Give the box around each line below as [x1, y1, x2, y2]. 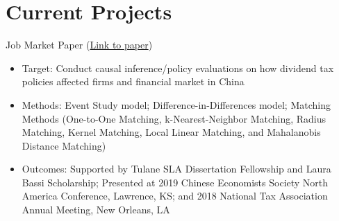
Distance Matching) [22, 138, 106, 152]
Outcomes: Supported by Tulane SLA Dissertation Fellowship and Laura [22, 161, 331, 176]
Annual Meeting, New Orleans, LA [22, 202, 170, 217]
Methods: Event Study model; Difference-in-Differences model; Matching [22, 97, 331, 112]
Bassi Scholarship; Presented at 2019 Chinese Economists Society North [22, 175, 329, 189]
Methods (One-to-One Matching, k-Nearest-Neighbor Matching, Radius [22, 111, 326, 125]
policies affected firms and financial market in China [22, 74, 245, 89]
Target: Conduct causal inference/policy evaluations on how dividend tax [22, 60, 334, 75]
